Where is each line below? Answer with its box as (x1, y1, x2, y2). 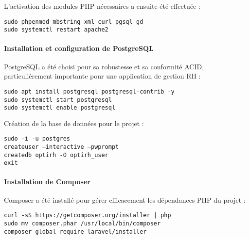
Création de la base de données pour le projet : (4, 118, 144, 128)
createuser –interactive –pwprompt (4, 143, 119, 151)
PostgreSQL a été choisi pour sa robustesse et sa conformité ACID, (4, 61, 204, 71)
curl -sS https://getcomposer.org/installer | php (4, 212, 171, 219)
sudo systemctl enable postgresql (4, 104, 116, 112)
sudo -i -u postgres (4, 135, 71, 143)
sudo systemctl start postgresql (4, 96, 112, 103)
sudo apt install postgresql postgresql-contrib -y (4, 88, 175, 95)
